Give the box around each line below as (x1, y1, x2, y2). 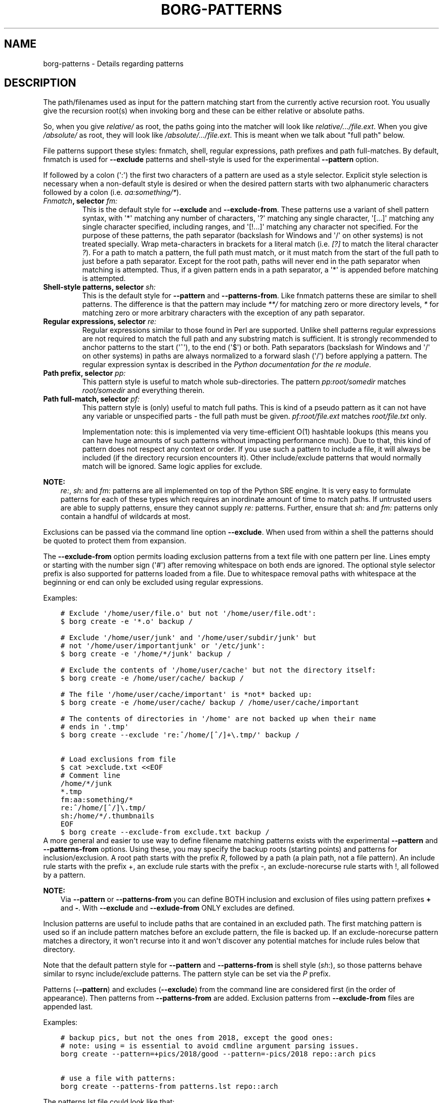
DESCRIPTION (4, 76, 76, 90)
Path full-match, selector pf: (43, 395, 140, 404)
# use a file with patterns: (60, 1074, 176, 1083)
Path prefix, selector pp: (43, 369, 126, 378)
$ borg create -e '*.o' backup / (60, 617, 193, 626)
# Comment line (60, 771, 120, 780)
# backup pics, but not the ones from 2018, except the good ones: (60, 1034, 334, 1042)
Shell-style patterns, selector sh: (43, 283, 156, 292)
